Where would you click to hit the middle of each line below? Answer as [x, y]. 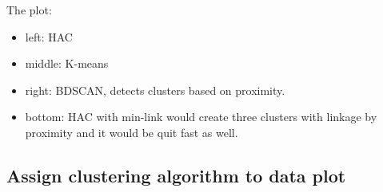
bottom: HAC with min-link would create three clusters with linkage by [201, 117]
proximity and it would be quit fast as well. [132, 132]
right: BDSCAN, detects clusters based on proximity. [155, 90]
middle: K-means [67, 63]
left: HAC [49, 36]
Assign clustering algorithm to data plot [176, 175]
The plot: [29, 10]
